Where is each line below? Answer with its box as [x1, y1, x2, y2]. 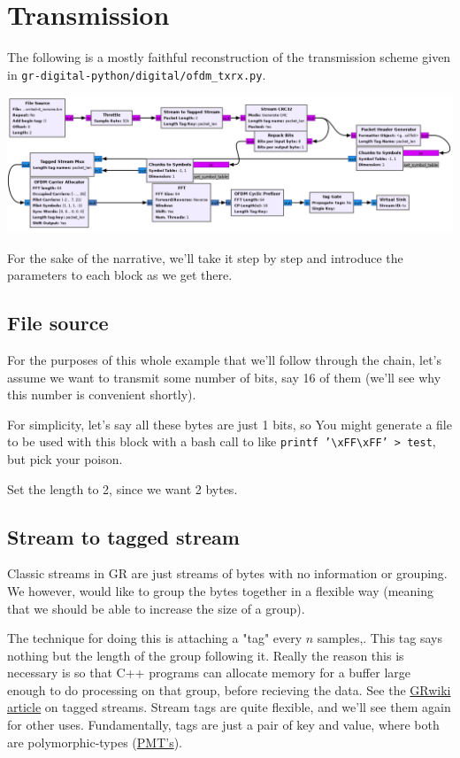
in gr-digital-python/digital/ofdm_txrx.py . [7, 65, 266, 83]
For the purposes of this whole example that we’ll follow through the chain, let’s [7, 350, 442, 368]
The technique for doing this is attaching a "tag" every [7, 629, 303, 647]
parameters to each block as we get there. [7, 266, 233, 284]
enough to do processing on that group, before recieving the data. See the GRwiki [7, 680, 451, 699]
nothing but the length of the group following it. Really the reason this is [7, 646, 404, 664]
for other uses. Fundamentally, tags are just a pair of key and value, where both [7, 715, 440, 734]
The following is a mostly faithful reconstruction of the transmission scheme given [7, 48, 451, 66]
